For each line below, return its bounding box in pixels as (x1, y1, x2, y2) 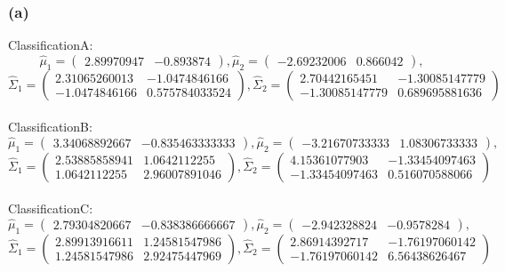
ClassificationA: (8, 36, 93, 54)
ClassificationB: (8, 117, 92, 136)
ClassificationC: (8, 199, 93, 218)
